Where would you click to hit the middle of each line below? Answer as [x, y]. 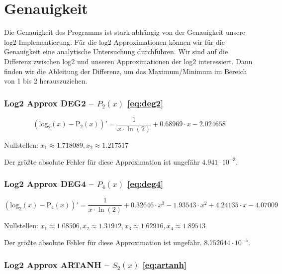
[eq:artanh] [165, 264]
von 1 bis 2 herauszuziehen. [46, 81]
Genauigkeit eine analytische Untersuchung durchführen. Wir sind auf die [116, 51]
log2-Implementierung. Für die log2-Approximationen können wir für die [114, 42]
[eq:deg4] [145, 184]
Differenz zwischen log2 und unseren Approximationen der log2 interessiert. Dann [128, 61]
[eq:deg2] [145, 103]
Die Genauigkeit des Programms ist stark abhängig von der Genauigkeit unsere [125, 32]
